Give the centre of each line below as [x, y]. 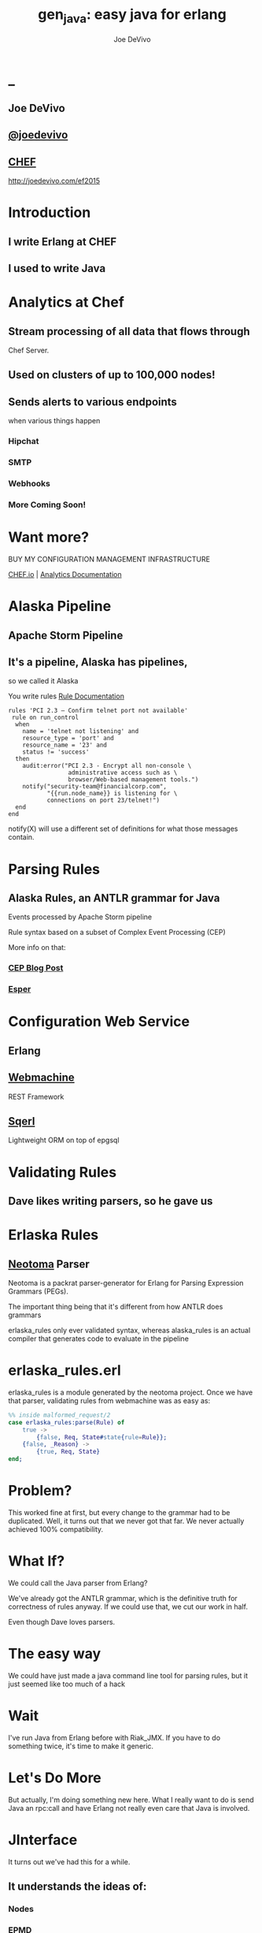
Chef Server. [29, 350]
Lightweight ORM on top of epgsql [64, 1140]
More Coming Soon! [47, 505]
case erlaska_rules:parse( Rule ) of [66, 1422]
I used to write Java [57, 268]
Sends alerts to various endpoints [92, 402]
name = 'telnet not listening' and [81, 732]
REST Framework [36, 1097]
